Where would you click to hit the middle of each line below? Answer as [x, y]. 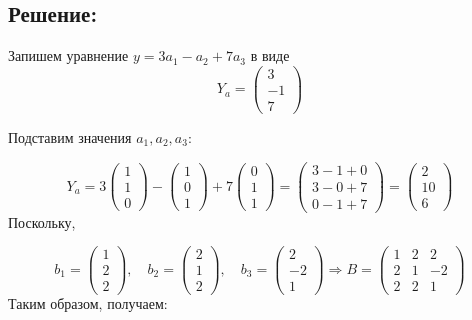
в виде [270, 55]
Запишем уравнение [68, 55]
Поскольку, [42, 221]
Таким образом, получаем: [88, 303]
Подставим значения [70, 136]
